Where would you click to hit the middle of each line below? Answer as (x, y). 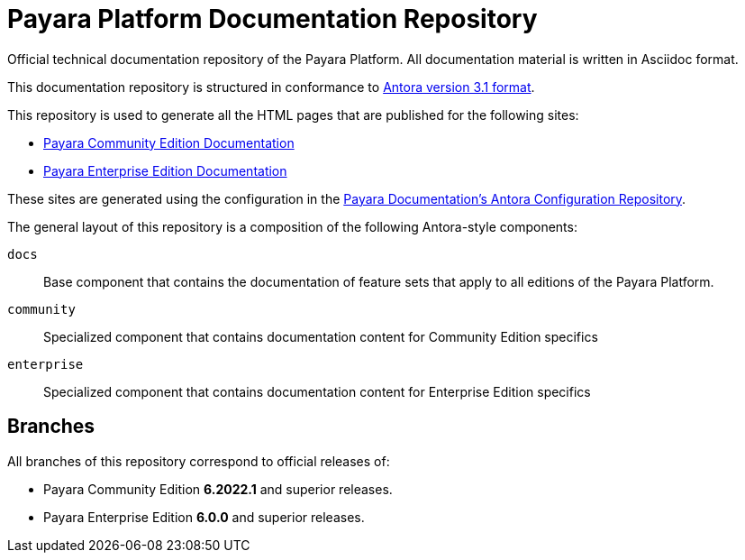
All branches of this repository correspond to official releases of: (199, 461)
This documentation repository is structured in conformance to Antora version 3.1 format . (271, 87)
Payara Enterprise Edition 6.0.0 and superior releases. (204, 517)
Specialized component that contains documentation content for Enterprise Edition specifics (317, 391)
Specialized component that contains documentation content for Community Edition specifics (321, 336)
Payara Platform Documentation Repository (273, 19)
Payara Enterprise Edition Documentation (165, 170)
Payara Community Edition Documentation (169, 142)
